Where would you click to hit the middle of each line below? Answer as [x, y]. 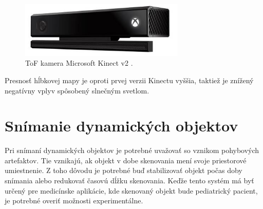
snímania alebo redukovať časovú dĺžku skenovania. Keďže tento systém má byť [129, 180]
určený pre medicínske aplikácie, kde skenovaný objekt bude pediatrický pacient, [131, 190]
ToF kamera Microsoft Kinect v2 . [79, 63]
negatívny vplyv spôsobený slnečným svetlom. [77, 90]
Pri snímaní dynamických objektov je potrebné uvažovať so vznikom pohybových [132, 150]
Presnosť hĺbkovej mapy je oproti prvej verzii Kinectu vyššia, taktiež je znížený [129, 80]
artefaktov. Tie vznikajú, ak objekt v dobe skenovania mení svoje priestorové [126, 160]
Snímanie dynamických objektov [121, 126]
